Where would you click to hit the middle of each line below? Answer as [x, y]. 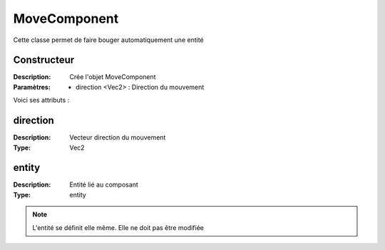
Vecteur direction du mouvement [118, 137]
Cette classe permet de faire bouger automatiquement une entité [108, 40]
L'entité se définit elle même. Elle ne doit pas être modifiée [118, 227]
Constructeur [44, 60]
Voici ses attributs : [41, 100]
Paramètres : [32, 87]
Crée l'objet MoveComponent [113, 77]
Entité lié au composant [104, 184]
